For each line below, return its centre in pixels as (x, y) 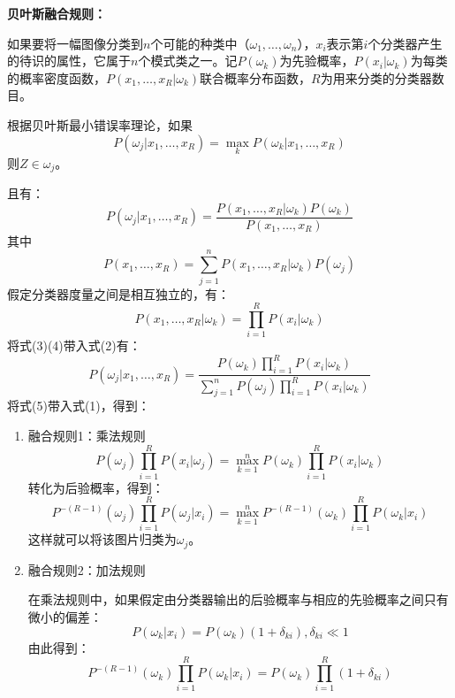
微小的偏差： (65, 617)
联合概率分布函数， (256, 77)
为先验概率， (317, 61)
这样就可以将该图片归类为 (102, 539)
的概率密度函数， (57, 77)
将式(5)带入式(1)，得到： (79, 406)
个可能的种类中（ (200, 43)
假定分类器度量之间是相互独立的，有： (118, 293)
